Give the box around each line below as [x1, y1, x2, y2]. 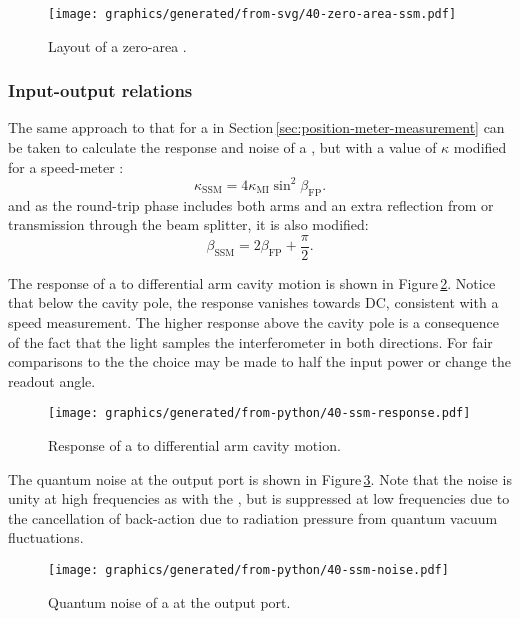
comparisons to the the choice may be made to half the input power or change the [8, 351, 512, 372]
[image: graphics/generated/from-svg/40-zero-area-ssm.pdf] [48, 7, 457, 21]
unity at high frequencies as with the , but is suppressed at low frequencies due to [8, 488, 510, 509]
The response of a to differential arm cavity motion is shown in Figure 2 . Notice [8, 272, 496, 293]
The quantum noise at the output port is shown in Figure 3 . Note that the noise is [8, 468, 512, 489]
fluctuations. [8, 527, 84, 548]
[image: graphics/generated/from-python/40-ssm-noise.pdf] [48, 562, 449, 577]
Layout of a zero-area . [48, 35, 187, 56]
